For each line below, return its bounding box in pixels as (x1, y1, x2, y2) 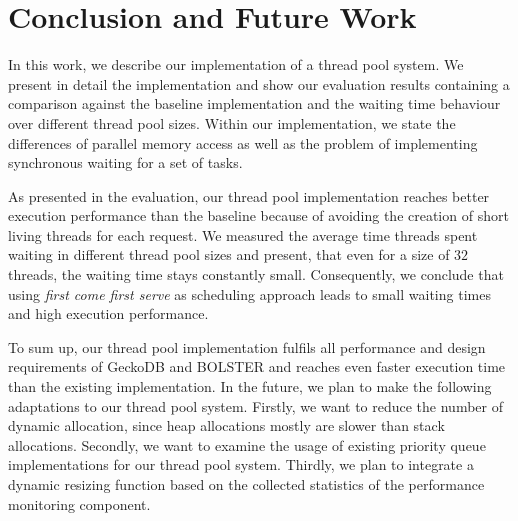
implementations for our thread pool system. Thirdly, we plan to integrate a (8, 454, 474, 475)
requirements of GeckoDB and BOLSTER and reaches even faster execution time (8, 356, 506, 377)
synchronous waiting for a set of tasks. (8, 152, 243, 173)
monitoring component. (8, 493, 151, 514)
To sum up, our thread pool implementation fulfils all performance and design (8, 336, 486, 357)
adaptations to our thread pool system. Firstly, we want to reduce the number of (8, 395, 503, 416)
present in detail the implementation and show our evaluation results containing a (8, 73, 510, 94)
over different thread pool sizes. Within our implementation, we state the (8, 112, 456, 133)
